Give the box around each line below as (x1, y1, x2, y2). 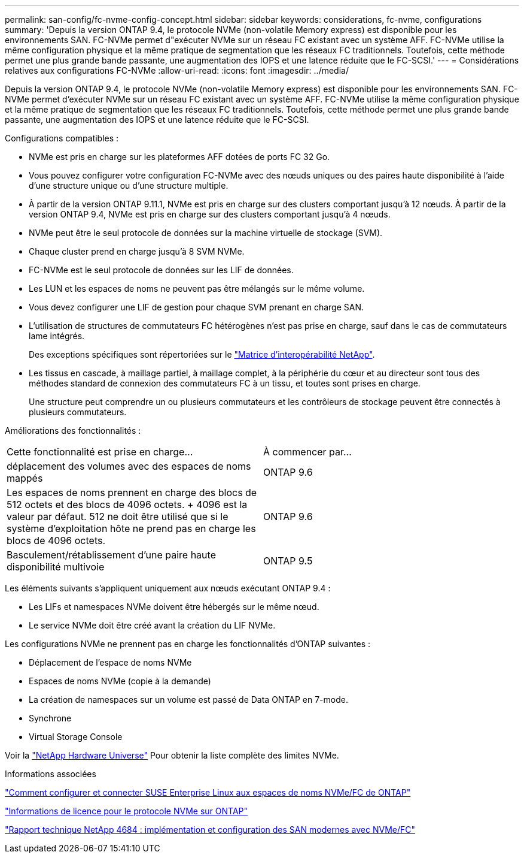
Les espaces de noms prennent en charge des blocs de (7, 487, 257, 499)
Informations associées (5, 769, 96, 779)
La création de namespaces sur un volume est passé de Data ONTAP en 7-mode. (29, 694, 348, 705)
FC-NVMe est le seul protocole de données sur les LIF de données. (29, 265, 294, 275)
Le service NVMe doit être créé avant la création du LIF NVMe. (29, 620, 276, 630)
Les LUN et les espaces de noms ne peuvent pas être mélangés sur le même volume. (29, 283, 365, 294)
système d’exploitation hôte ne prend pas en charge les (7, 522, 256, 534)
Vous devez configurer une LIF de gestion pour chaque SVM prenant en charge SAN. (29, 302, 364, 312)
